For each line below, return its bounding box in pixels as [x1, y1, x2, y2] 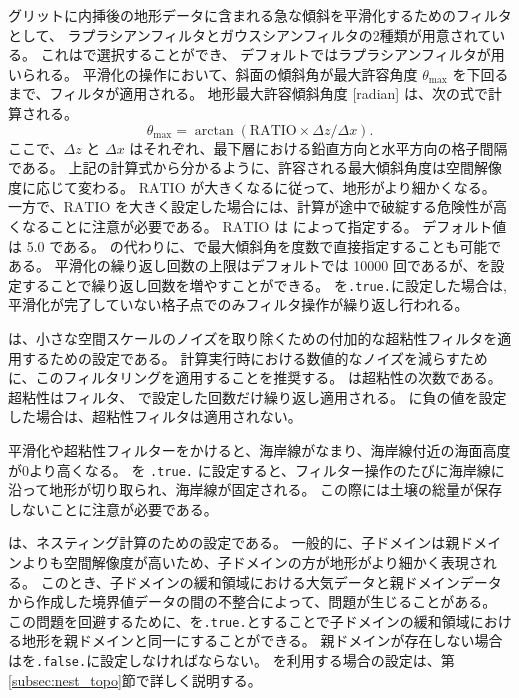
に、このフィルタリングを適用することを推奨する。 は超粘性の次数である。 [8, 367, 502, 388]
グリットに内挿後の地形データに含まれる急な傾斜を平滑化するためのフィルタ [8, 5, 512, 25]
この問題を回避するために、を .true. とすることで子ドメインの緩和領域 [8, 610, 470, 631]
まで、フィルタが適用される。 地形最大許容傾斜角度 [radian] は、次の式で [8, 83, 488, 104]
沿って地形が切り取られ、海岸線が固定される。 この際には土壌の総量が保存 [8, 479, 503, 500]
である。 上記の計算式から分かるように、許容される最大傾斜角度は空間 [8, 157, 475, 178]
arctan [194, 123, 234, 138]
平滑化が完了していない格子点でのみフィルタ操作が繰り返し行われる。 [8, 294, 469, 315]
